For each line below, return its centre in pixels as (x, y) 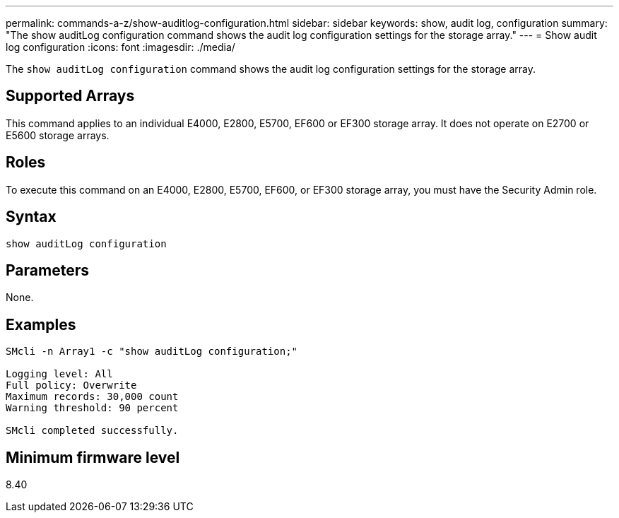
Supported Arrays (70, 96)
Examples (41, 324)
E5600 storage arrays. (58, 135)
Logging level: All (59, 374)
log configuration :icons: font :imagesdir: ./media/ (120, 47)
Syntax (31, 217)
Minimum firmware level (93, 457)
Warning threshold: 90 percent (92, 408)
